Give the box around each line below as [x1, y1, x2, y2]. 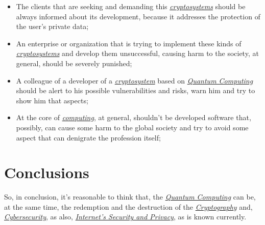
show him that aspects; [16, 95, 88, 105]
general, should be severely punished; [16, 58, 132, 68]
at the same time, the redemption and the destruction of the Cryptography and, [4, 201, 253, 212]
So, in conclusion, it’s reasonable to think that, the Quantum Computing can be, [4, 191, 256, 202]
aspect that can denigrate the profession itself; [16, 132, 161, 143]
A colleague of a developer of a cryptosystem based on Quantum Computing [16, 75, 253, 86]
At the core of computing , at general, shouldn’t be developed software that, [16, 112, 251, 123]
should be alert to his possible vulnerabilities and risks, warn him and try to [16, 85, 255, 96]
